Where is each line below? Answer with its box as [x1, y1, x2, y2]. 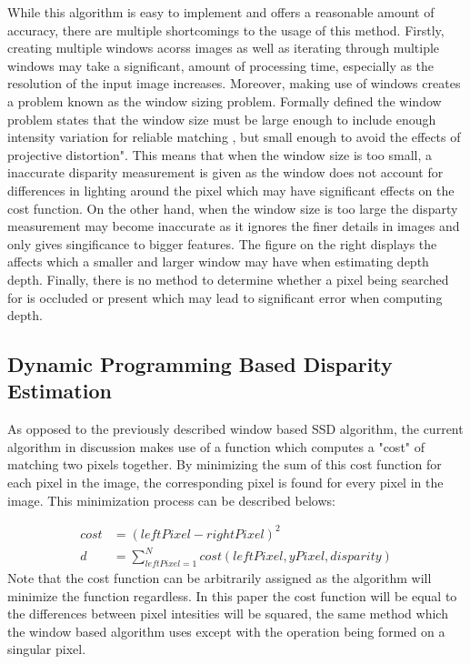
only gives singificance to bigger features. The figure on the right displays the [7, 234, 437, 253]
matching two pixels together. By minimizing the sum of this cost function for [7, 455, 442, 474]
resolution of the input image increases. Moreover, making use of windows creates [7, 74, 461, 93]
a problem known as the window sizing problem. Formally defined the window [7, 91, 442, 110]
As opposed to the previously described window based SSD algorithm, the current [7, 419, 464, 438]
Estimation [7, 377, 112, 405]
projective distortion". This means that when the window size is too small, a [7, 145, 432, 164]
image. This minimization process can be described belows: [7, 490, 335, 509]
